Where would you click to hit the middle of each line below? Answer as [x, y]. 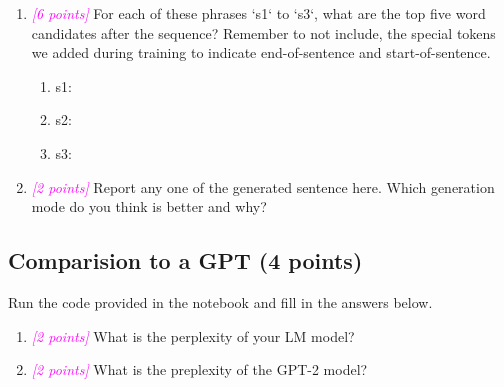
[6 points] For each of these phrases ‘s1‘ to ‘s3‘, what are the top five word [258, 13]
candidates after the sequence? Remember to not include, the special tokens [263, 32]
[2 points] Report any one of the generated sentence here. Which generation [263, 186]
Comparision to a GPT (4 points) [185, 260]
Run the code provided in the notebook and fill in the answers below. [220, 301]
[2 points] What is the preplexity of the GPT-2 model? [199, 369]
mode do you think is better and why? [149, 206]
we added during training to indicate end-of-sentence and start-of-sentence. [261, 52]
